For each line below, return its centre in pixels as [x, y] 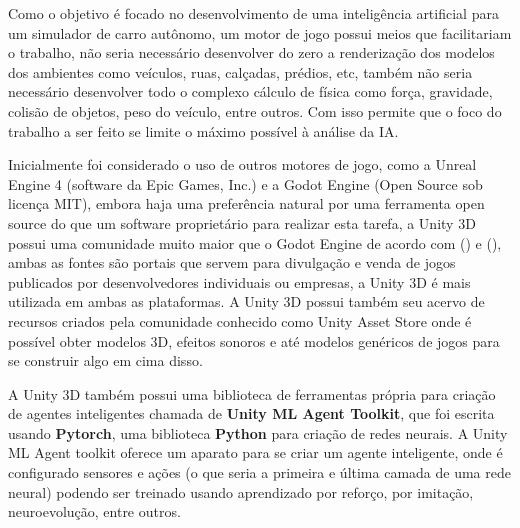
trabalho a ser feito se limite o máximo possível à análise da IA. [203, 130]
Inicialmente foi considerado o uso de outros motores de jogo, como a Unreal [242, 164]
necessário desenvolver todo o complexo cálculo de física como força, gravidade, [250, 91]
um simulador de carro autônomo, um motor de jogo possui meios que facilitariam [260, 32]
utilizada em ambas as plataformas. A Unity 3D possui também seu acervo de [246, 301]
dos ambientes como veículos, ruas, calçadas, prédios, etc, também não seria [240, 71]
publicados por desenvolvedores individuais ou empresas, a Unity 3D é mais [239, 281]
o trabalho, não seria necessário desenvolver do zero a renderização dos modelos [251, 52]
